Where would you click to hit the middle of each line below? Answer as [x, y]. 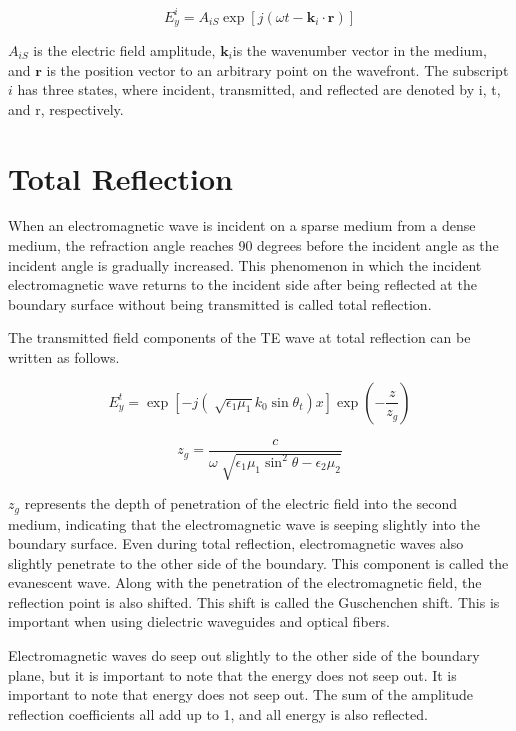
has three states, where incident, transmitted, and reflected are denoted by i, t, [259, 89]
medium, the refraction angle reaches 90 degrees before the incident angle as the [253, 245]
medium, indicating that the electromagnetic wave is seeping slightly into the [244, 523]
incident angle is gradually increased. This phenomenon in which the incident [245, 264]
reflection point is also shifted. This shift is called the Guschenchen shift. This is [254, 601]
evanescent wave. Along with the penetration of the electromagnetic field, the [245, 582]
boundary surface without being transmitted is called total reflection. [220, 303]
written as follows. [64, 357]
